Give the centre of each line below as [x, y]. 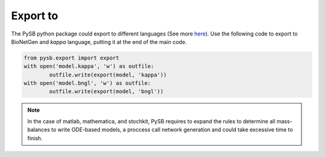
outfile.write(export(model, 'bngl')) [106, 91]
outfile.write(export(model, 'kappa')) [108, 75]
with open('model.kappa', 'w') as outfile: [89, 66]
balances [39, 130]
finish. [35, 138]
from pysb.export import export [72, 58]
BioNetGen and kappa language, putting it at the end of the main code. [99, 42]
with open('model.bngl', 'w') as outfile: [87, 83]
